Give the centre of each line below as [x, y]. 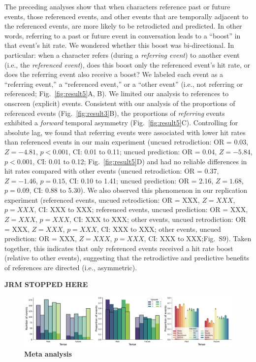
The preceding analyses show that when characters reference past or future [117, 6]
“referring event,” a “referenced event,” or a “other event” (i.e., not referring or [124, 84]
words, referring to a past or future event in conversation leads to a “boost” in [123, 35]
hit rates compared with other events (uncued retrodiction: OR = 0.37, [112, 171]
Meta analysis [48, 354]
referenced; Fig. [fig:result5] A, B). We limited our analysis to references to [117, 93]
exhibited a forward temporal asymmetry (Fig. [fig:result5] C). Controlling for [121, 123]
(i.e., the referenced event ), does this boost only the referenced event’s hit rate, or [128, 64]
